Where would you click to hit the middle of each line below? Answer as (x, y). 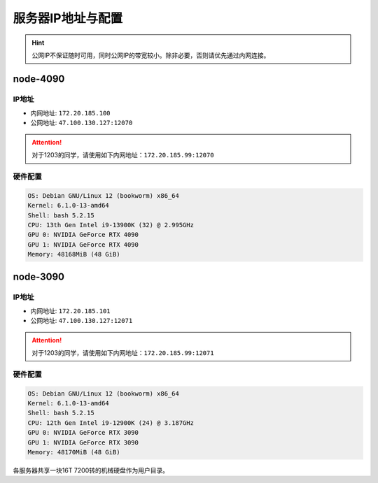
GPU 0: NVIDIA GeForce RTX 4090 (83, 235)
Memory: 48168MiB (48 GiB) (74, 254)
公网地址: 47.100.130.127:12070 (82, 123)
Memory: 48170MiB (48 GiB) (74, 452)
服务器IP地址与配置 (68, 18)
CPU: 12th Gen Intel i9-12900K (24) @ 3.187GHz (111, 423)
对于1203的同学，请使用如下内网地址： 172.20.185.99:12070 (123, 155)
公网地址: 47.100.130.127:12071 (82, 321)
